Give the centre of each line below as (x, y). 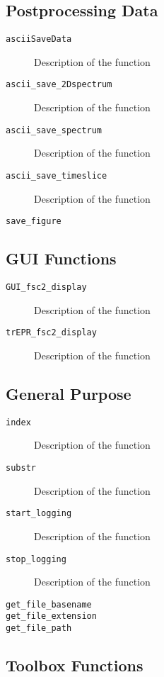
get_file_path (39, 628)
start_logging (39, 514)
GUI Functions (61, 258)
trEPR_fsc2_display (51, 333)
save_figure (34, 222)
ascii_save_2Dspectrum (59, 85)
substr (21, 468)
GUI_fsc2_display (46, 287)
